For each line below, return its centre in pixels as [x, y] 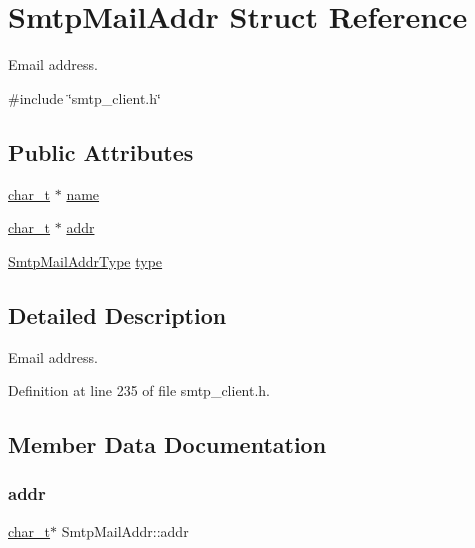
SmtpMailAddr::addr [125, 530]
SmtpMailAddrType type [85, 260]
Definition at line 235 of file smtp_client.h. [139, 390]
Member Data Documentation [167, 444]
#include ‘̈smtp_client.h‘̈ [84, 97]
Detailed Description [117, 314]
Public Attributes [101, 151]
